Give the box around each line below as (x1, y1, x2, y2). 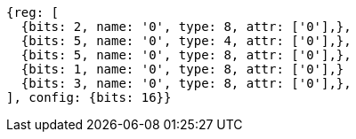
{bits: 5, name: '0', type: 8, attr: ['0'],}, (20, 48, 352, 62)
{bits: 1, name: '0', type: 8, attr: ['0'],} (20, 62, 344, 76)
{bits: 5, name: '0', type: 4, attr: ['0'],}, (20, 34, 352, 48)
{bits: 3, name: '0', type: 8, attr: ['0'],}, (20, 76, 352, 90)
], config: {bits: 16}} (6, 90, 172, 104)
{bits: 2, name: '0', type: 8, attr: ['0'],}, (20, 19, 352, 34)
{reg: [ (6, 5, 60, 19)
